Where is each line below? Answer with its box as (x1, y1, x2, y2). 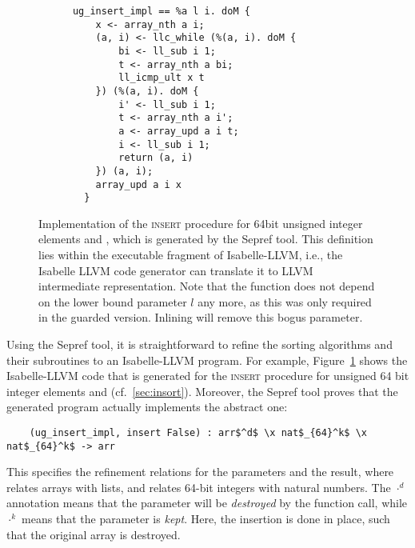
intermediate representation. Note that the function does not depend (38, 278, 375, 294)
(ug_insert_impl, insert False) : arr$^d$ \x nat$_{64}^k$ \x (29, 426, 368, 438)
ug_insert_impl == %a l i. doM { (72, 6, 250, 17)
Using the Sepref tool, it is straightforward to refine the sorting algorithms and (6, 336, 393, 352)
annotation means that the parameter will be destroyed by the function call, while (6, 494, 408, 511)
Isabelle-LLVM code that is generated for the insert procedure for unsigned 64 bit (6, 367, 409, 384)
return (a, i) (118, 152, 194, 164)
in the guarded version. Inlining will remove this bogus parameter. (38, 309, 363, 326)
